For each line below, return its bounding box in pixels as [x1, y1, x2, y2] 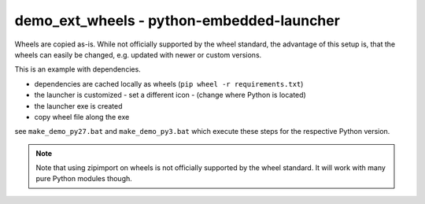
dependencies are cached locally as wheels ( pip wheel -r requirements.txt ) [34, 79, 304, 88]
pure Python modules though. [35, 174, 133, 184]
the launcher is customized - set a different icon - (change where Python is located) [34, 91, 306, 100]
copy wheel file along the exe [34, 112, 130, 121]
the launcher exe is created [34, 101, 123, 110]
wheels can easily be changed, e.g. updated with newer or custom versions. [14, 50, 262, 59]
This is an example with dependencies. [14, 65, 141, 74]
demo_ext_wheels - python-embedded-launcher [14, 12, 340, 29]
